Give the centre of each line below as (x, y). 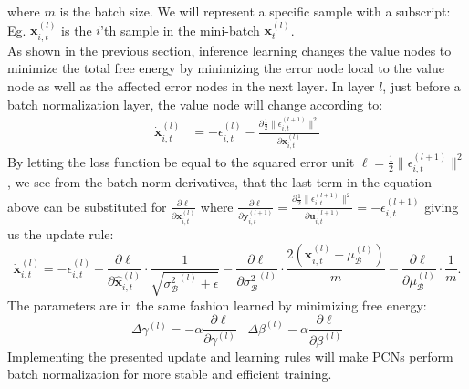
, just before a (422, 86)
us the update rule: (61, 233)
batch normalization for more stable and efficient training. (170, 374)
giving (442, 206)
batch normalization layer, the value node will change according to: (195, 104)
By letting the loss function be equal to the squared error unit (181, 161)
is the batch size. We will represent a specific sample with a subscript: (255, 11)
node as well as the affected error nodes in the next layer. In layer (191, 86)
